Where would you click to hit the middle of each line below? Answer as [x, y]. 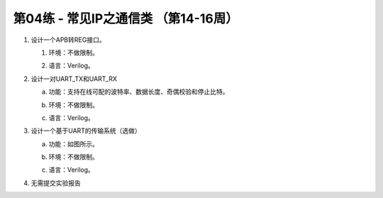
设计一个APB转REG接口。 [68, 40]
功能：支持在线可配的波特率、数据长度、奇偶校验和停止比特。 [139, 92]
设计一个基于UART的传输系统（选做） [86, 131]
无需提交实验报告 [56, 183]
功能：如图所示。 [73, 144]
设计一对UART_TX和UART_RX [74, 79]
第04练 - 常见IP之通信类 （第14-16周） [126, 18]
